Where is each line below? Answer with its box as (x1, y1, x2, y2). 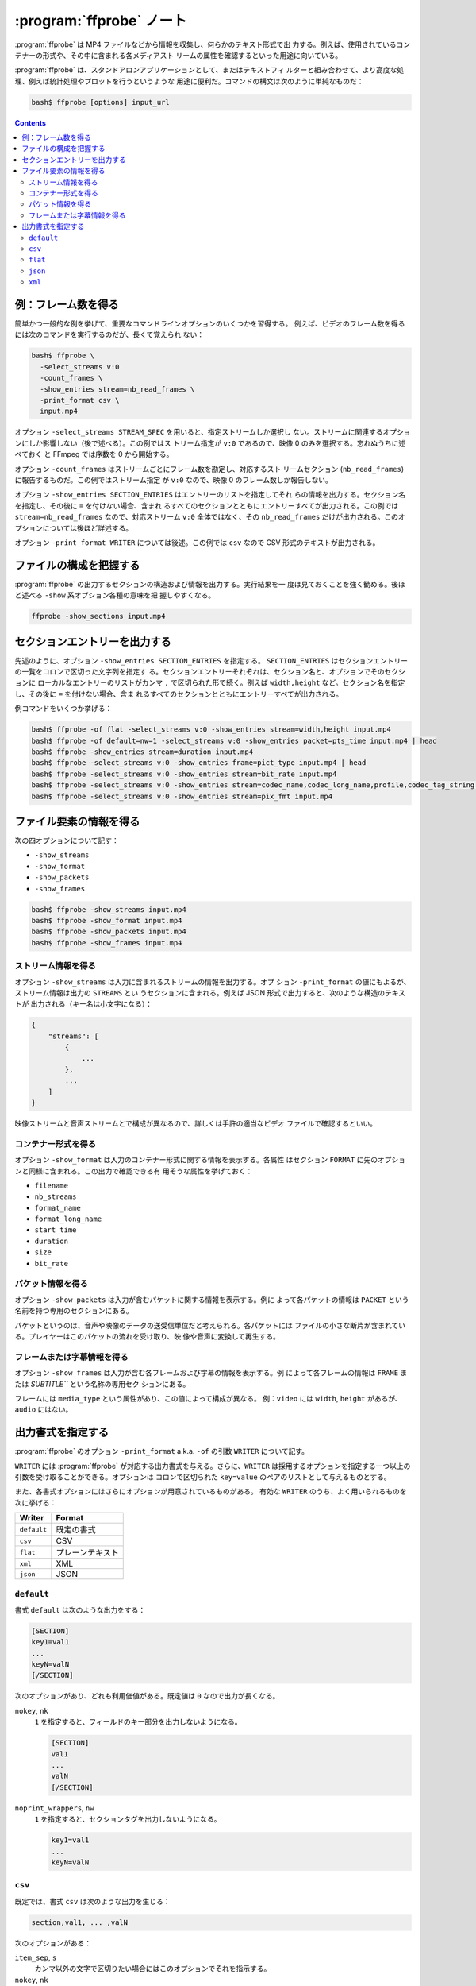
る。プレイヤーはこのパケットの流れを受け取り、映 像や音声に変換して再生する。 (14, 1331, 281, 1341)
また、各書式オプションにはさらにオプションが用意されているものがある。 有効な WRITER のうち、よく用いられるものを (14, 1486, 407, 1497)
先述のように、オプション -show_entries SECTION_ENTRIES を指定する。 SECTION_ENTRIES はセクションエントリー (14, 655, 409, 665)
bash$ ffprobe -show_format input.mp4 (31, 916, 182, 925)
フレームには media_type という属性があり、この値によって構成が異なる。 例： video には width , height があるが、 (14, 1393, 402, 1403)
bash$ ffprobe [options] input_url (31, 98, 170, 106)
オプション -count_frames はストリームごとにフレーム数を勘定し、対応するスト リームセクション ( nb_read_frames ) (14, 464, 405, 473)
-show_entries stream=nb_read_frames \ (40, 384, 195, 393)
